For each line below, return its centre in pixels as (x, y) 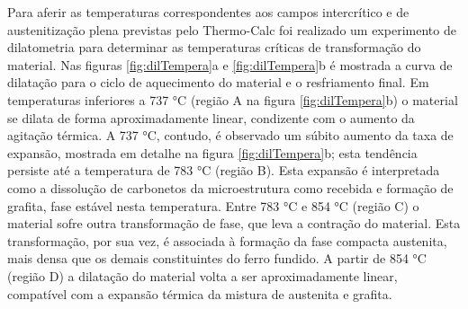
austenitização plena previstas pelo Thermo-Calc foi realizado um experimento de (232, 29)
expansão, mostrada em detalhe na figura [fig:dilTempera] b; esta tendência (212, 152)
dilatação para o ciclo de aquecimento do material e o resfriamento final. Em (218, 82)
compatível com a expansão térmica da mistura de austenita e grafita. (200, 293)
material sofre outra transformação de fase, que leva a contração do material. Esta (234, 223)
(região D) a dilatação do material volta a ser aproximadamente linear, (202, 275)
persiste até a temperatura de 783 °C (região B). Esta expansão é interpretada (224, 170)
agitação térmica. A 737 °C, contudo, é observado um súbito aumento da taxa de (230, 135)
